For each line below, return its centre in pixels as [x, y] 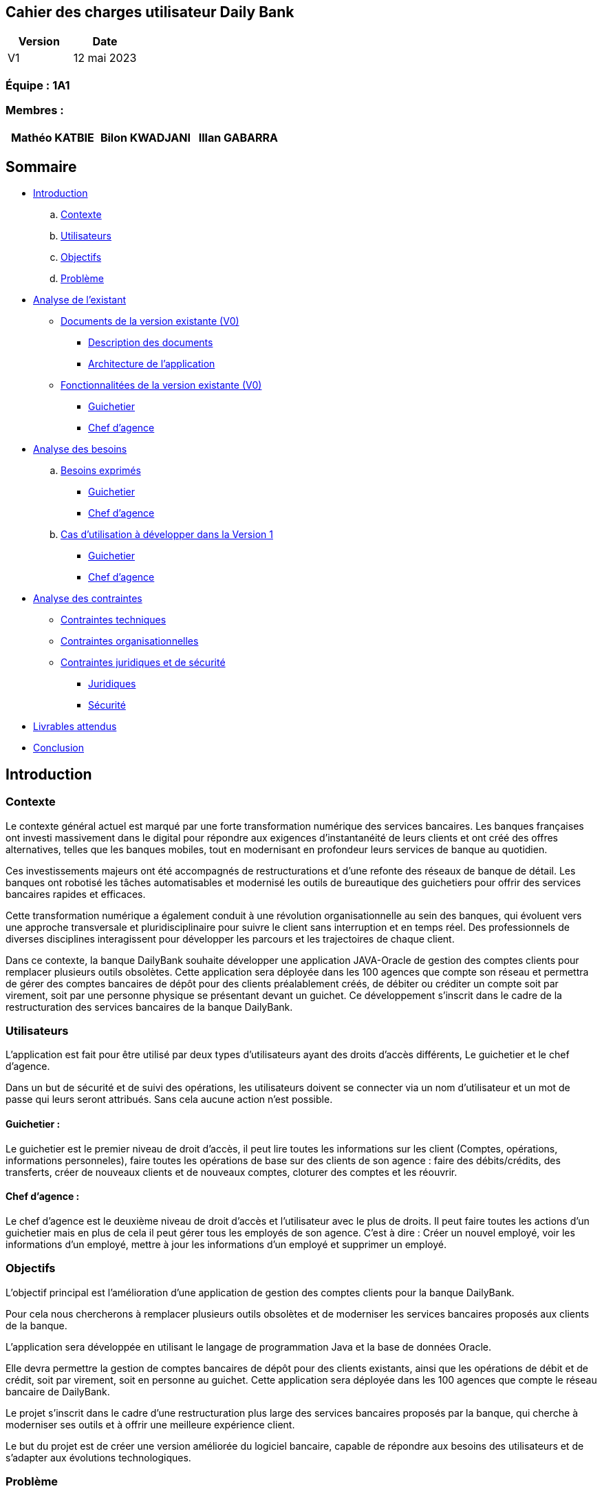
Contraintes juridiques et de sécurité [143, 663]
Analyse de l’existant [80, 300]
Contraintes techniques [114, 620]
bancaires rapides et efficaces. [76, 894]
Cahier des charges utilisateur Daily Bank [150, 12]
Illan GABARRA [238, 137]
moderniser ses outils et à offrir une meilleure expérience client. [150, 1424]
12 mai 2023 [105, 58]
